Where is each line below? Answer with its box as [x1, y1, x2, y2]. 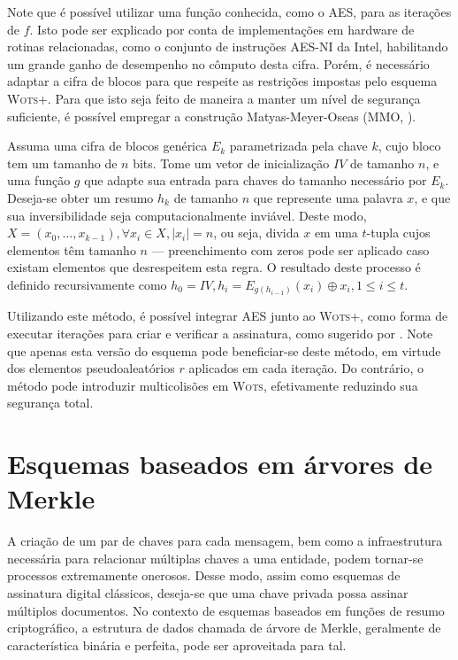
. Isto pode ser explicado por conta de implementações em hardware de [29, 19, 415, 38]
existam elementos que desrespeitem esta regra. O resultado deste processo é [7, 258, 421, 276]
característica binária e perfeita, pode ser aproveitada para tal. [7, 635, 347, 654]
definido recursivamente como [7, 275, 167, 293]
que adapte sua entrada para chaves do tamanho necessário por [84, 171, 427, 190]
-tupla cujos [366, 223, 431, 242]
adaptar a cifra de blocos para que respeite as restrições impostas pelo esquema [7, 72, 438, 90]
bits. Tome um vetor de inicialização [133, 153, 330, 172]
